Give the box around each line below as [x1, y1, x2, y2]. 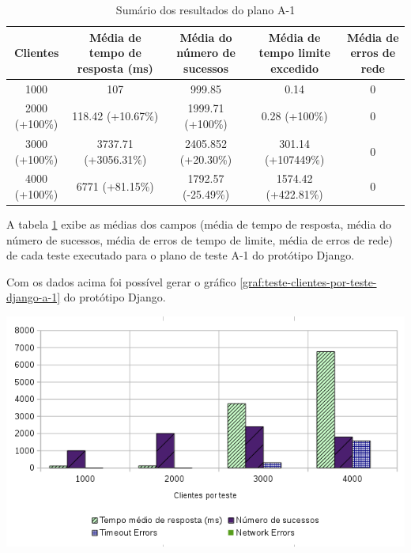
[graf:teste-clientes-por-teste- [239, 273, 377, 290]
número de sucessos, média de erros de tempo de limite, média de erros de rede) [6, 231, 394, 248]
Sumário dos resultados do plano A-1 [115, 2, 296, 17]
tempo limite [258, 44, 330, 61]
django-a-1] [6, 289, 61, 305]
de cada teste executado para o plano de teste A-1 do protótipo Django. [6, 247, 355, 263]
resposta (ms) [77, 59, 153, 76]
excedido [270, 59, 319, 76]
